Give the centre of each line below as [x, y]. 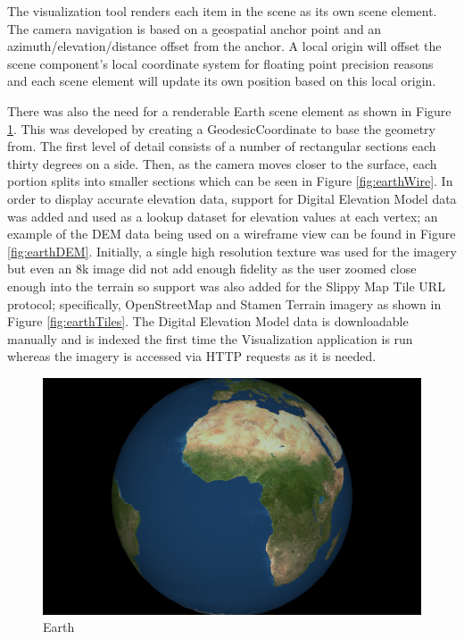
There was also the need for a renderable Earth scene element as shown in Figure [229, 110]
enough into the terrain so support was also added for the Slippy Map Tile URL [226, 286]
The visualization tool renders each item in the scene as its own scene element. [222, 11]
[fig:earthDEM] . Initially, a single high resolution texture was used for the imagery [232, 251]
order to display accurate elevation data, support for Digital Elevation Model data [232, 198]
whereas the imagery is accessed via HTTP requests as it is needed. [192, 356]
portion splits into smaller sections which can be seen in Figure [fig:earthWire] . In [230, 181]
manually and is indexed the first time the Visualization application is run [210, 338]
